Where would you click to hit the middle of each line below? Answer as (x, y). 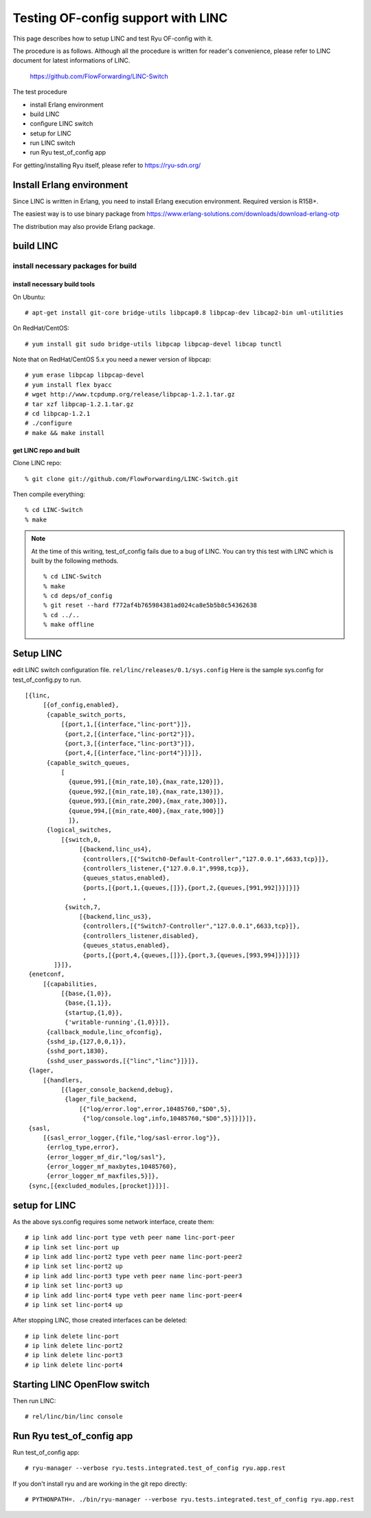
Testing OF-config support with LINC (120, 18)
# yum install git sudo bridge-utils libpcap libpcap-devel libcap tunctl (154, 344)
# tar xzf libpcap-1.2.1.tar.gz (79, 404)
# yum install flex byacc (69, 384)
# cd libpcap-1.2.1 (58, 414)
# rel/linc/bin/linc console (74, 1417)
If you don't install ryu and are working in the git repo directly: (100, 1484)
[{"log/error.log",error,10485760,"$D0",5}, (155, 1109)
